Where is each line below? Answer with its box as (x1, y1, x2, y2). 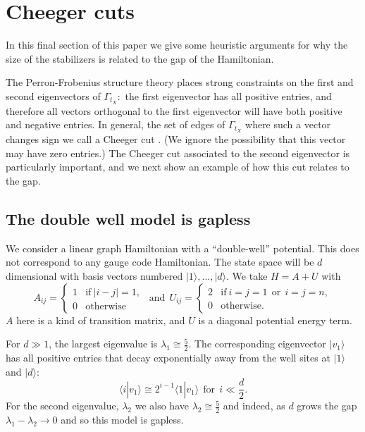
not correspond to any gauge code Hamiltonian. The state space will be (6, 254, 314, 269)
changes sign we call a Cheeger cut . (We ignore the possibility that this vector (6, 132, 346, 147)
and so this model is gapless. (61, 412, 184, 427)
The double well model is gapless (6, 207, 251, 229)
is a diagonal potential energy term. (198, 312, 352, 327)
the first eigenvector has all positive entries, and (125, 88, 332, 103)
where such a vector (245, 117, 331, 132)
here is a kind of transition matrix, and (16, 312, 185, 327)
